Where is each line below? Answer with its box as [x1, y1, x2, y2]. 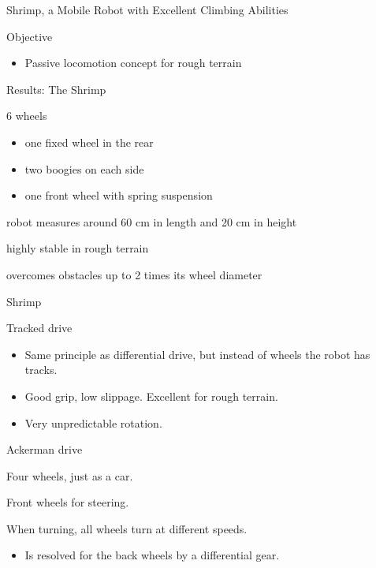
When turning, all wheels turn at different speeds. [6, 520, 248, 536]
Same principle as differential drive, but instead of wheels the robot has [24, 346, 370, 362]
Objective [6, 28, 53, 44]
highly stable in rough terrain [6, 240, 149, 256]
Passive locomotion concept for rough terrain [24, 54, 242, 71]
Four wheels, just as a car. [6, 467, 133, 484]
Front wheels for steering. [6, 494, 129, 510]
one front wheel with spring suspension [24, 187, 213, 204]
